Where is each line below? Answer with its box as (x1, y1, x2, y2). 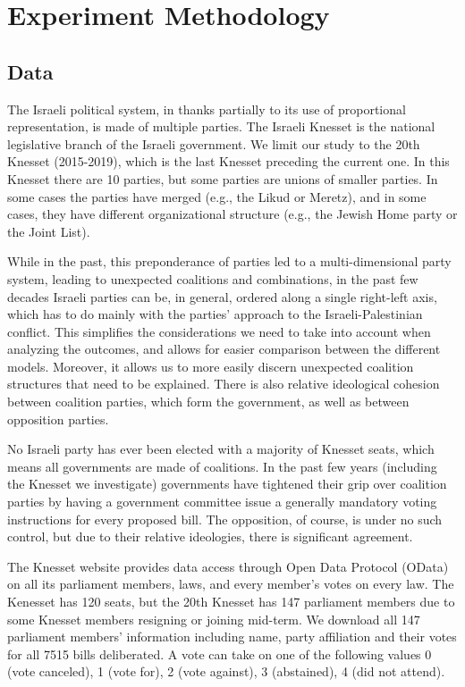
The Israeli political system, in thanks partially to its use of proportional (7, 99, 406, 118)
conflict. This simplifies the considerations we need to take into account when (7, 322, 431, 340)
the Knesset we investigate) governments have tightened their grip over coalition (7, 474, 447, 493)
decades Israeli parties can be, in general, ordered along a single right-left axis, (7, 287, 437, 306)
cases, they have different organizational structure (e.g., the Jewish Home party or (7, 205, 458, 223)
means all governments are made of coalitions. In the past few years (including (7, 457, 437, 475)
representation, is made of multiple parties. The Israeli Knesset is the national (7, 117, 435, 136)
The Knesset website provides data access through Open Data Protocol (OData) (7, 557, 449, 575)
